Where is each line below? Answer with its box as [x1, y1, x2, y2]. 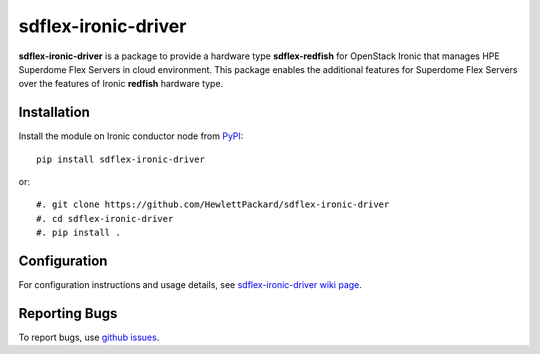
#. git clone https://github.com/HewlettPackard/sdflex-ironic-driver [36, 199, 390, 210]
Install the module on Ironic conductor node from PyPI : [18, 130, 244, 142]
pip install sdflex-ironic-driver [36, 153, 205, 165]
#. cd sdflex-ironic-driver [36, 213, 174, 224]
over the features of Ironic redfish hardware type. [18, 78, 224, 90]
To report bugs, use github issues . [18, 331, 160, 343]
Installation [18, 104, 90, 121]
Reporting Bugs [18, 305, 118, 322]
